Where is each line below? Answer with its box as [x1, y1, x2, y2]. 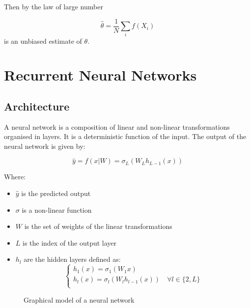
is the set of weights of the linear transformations [24, 221, 172, 231]
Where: [4, 171, 26, 182]
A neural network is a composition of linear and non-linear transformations [4, 121, 230, 132]
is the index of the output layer [23, 237, 117, 248]
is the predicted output [21, 188, 91, 198]
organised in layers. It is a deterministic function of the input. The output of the [4, 131, 247, 141]
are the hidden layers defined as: [24, 254, 121, 264]
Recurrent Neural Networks [4, 65, 197, 85]
